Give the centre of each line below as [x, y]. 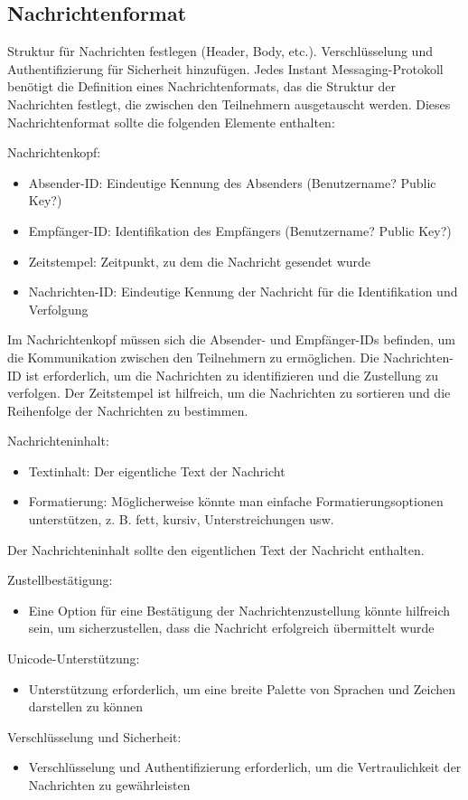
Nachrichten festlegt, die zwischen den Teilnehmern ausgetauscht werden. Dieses [229, 104]
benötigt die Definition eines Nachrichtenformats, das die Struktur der [201, 86]
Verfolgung [58, 309]
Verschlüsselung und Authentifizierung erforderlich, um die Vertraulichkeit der [245, 767]
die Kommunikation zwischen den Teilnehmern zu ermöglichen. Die [193, 357]
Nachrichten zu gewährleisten [109, 785]
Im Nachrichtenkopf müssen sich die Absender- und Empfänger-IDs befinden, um [231, 339]
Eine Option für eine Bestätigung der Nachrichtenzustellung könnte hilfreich [239, 610]
